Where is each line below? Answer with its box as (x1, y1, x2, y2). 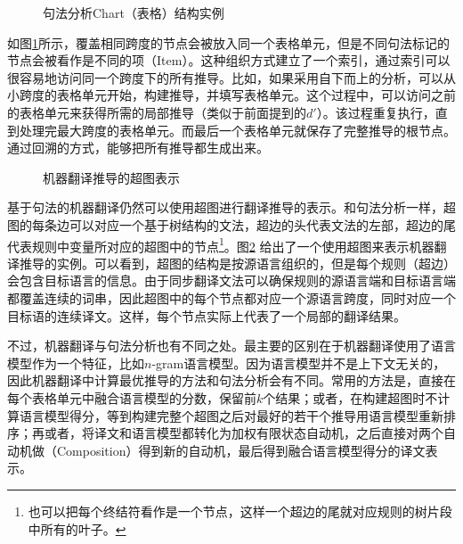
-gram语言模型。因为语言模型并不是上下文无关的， (151, 353, 446, 372)
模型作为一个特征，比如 (7, 353, 144, 372)
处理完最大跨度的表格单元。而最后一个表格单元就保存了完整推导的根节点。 (19, 120, 456, 139)
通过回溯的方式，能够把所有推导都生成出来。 (7, 138, 269, 157)
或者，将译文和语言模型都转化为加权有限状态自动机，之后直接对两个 (44, 424, 443, 442)
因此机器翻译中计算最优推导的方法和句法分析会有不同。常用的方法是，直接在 (7, 371, 456, 390)
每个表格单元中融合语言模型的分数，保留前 (7, 388, 256, 407)
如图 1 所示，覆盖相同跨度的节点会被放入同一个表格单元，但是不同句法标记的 (7, 33, 450, 52)
